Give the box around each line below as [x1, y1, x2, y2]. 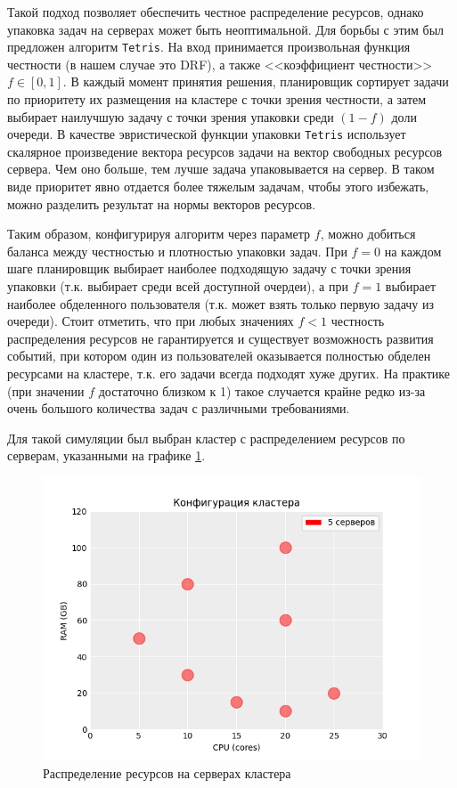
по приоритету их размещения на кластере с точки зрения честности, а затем [7, 90, 427, 109]
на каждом [384, 241, 442, 260]
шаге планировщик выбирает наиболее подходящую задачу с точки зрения [7, 259, 412, 278]
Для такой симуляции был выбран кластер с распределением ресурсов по [7, 428, 405, 447]
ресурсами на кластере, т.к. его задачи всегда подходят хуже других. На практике [7, 364, 450, 382]
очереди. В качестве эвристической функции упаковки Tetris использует [7, 125, 406, 143]
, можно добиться [320, 224, 416, 243]
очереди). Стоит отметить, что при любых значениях [7, 312, 294, 330]
